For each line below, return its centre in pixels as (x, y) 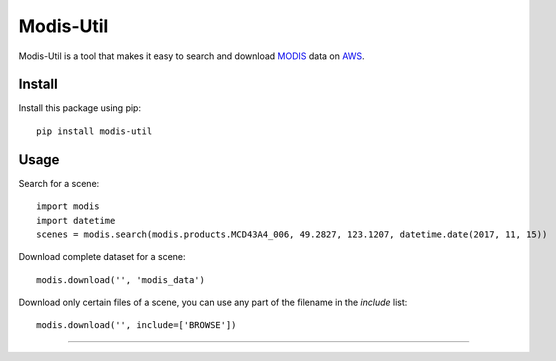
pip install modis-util (94, 131)
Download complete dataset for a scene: (102, 257)
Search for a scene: (59, 183)
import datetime (76, 220)
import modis (68, 206)
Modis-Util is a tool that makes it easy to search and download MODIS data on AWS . (191, 56)
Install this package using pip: (80, 108)
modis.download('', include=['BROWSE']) (136, 325)
